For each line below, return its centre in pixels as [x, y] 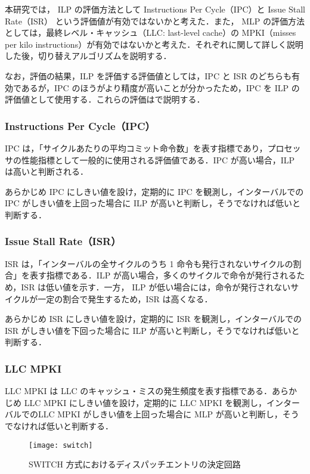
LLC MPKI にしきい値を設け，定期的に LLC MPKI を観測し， [145, 402]
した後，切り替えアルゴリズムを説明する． [88, 56]
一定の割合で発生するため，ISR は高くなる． [125, 298]
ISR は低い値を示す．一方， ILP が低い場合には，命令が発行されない [156, 286]
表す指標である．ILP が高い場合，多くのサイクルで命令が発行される [163, 275]
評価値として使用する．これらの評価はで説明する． [105, 99]
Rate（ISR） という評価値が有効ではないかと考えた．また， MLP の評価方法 [155, 21]
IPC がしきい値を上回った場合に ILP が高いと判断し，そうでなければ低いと [153, 203]
